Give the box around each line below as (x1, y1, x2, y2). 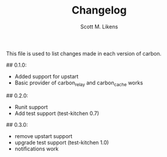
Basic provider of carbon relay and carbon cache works (14, 79, 143, 87)
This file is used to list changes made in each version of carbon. (6, 50, 162, 57)
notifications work (14, 145, 59, 152)
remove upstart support (14, 132, 73, 139)
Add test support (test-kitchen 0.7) (14, 110, 99, 117)
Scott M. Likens (80, 23, 118, 30)
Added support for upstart (14, 73, 78, 80)
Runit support (14, 103, 48, 110)
